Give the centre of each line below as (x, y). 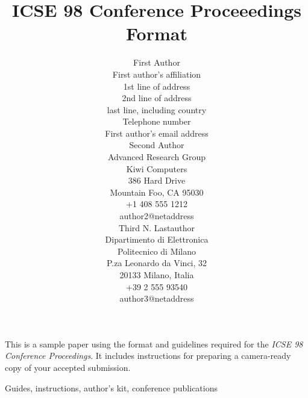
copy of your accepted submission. (68, 367)
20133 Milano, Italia (157, 275)
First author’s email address (157, 133)
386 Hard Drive (157, 180)
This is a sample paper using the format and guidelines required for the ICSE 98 (154, 344)
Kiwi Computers (157, 168)
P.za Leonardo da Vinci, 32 (157, 263)
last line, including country (157, 109)
